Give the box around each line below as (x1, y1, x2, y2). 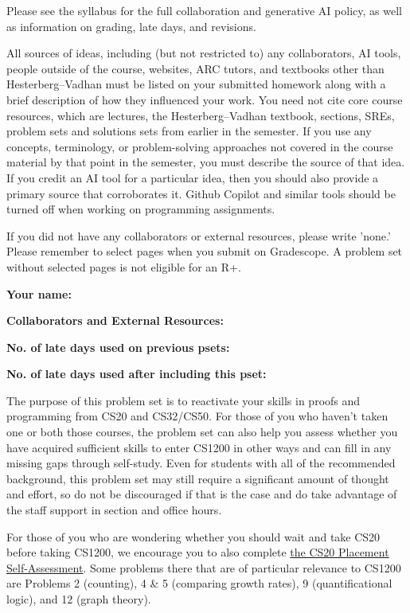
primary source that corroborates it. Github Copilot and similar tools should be (6, 185, 396, 201)
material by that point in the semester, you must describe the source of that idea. (6, 154, 405, 170)
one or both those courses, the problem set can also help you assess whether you (6, 424, 398, 440)
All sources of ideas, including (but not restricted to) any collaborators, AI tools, (6, 45, 401, 61)
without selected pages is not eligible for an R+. (6, 258, 241, 275)
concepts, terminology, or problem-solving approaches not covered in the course (6, 138, 393, 154)
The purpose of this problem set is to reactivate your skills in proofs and (6, 392, 361, 408)
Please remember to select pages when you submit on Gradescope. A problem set (6, 243, 403, 260)
